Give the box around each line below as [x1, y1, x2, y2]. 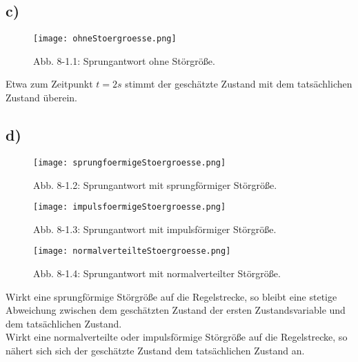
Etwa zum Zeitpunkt [6, 77, 93, 91]
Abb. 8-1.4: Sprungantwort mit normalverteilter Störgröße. [33, 266, 281, 280]
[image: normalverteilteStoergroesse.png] [33, 246, 231, 257]
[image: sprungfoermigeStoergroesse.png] [33, 157, 226, 168]
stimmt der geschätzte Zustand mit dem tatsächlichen [125, 77, 352, 91]
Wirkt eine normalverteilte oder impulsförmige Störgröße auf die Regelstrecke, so [6, 330, 348, 344]
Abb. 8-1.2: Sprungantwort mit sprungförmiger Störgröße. [33, 177, 277, 192]
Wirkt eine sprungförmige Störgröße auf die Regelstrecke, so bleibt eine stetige [6, 289, 337, 303]
